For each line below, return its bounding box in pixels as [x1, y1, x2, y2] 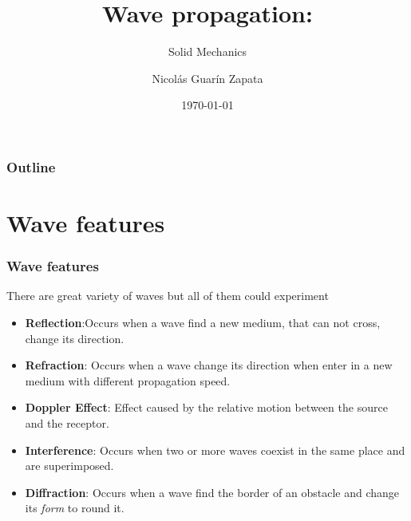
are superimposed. [25, 457, 114, 474]
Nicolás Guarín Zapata [152, 69, 263, 86]
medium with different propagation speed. [25, 372, 231, 389]
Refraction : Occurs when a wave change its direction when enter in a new [25, 357, 393, 373]
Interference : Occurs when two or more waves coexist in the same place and [25, 441, 405, 458]
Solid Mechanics [168, 43, 247, 60]
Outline [6, 156, 56, 176]
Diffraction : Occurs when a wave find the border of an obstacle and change [25, 484, 399, 500]
